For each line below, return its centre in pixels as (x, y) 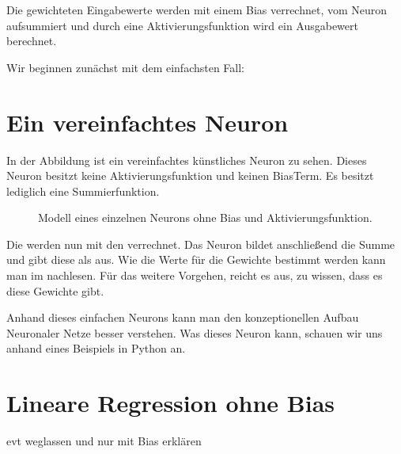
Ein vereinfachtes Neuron (148, 122)
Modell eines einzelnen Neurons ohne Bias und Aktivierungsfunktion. (205, 217)
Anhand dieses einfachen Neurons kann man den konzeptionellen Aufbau (183, 317)
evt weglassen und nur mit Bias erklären (104, 441)
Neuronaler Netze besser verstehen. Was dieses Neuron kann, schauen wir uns (195, 332)
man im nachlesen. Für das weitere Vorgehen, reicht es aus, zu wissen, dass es (195, 275)
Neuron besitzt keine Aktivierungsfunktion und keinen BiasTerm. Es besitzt (190, 175)
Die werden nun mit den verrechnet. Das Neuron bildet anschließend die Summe (201, 244)
